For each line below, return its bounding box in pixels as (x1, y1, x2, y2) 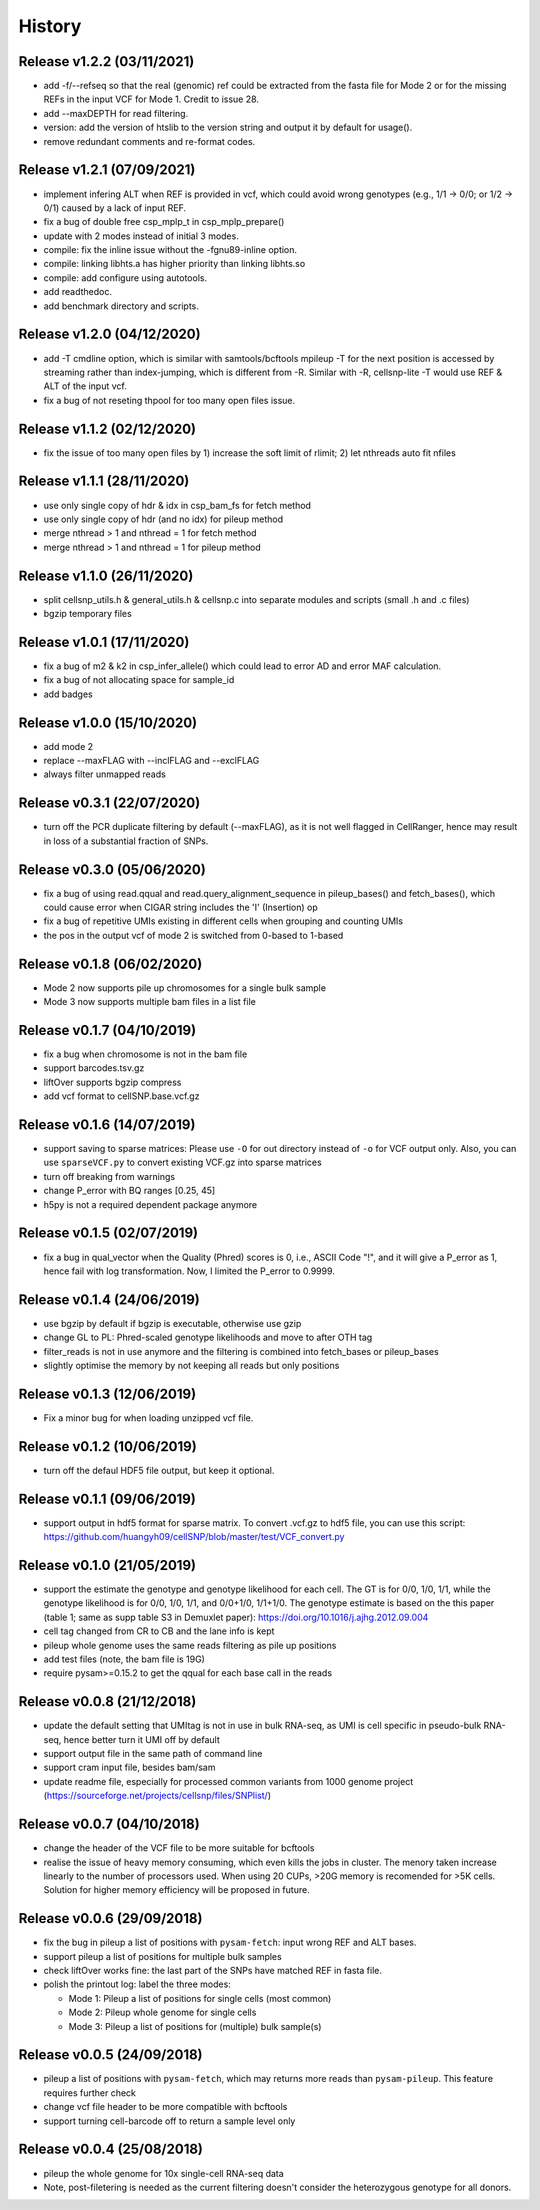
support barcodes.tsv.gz (43, 1062, 145, 1074)
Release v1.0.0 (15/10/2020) (18, 714, 198, 731)
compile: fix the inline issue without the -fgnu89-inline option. (43, 244, 298, 256)
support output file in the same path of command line (43, 1748, 263, 1760)
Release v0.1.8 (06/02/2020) (18, 955, 203, 972)
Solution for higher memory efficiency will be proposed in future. (43, 1884, 310, 1896)
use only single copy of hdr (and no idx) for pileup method (43, 513, 284, 525)
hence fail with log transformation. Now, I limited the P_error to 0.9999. (43, 1265, 335, 1277)
